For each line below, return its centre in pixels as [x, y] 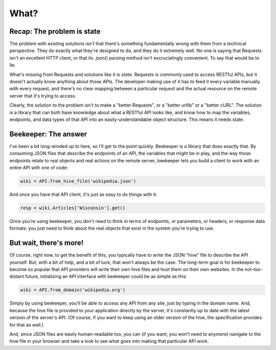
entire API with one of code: [39, 168]
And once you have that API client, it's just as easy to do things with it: [83, 194]
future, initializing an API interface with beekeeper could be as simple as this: [106, 277]
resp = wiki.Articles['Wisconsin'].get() [73, 208]
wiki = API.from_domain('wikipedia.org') [73, 290]
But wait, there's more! [47, 243]
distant [17, 277]
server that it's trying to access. [43, 96]
